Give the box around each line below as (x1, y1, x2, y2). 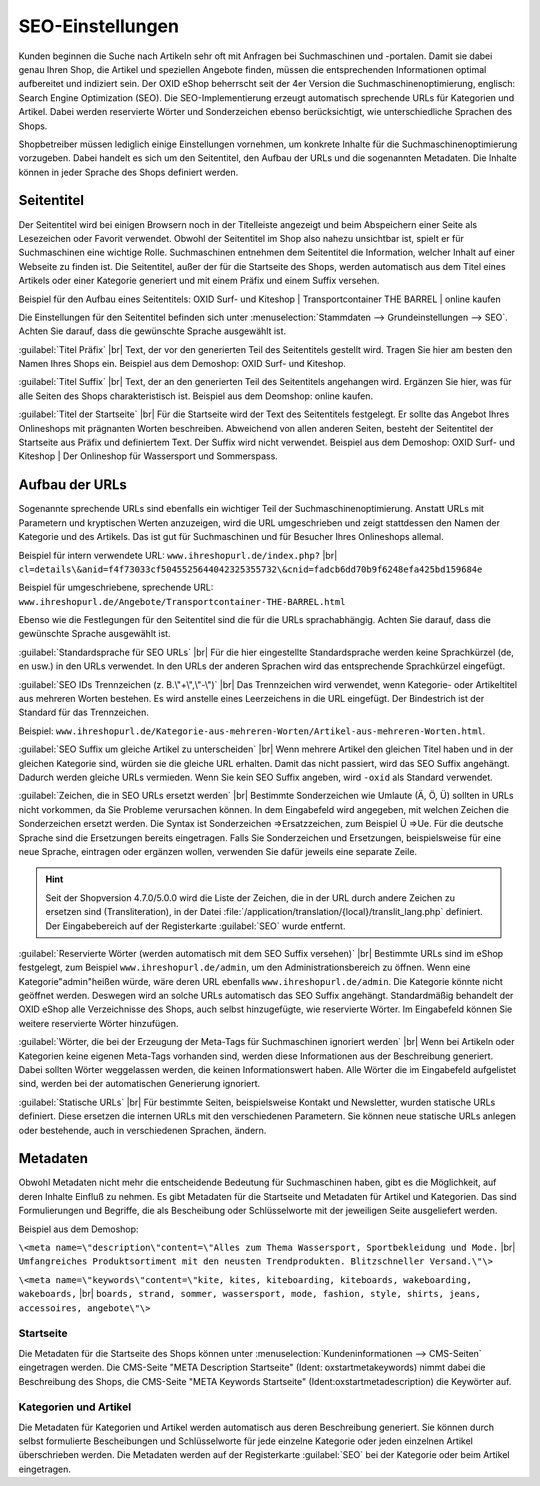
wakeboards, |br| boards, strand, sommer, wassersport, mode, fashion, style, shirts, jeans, (18, 1288, 482, 1300)
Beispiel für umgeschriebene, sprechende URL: (18, 581, 214, 594)
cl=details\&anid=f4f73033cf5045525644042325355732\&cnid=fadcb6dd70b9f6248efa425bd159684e (18, 563, 483, 575)
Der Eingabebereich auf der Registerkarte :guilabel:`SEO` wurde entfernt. (45, 920, 346, 932)
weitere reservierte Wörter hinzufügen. (18, 1017, 179, 1029)
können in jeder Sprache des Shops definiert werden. (18, 166, 239, 178)
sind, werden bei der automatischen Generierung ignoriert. (18, 1078, 261, 1090)
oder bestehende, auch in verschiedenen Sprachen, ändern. (18, 1124, 267, 1136)
